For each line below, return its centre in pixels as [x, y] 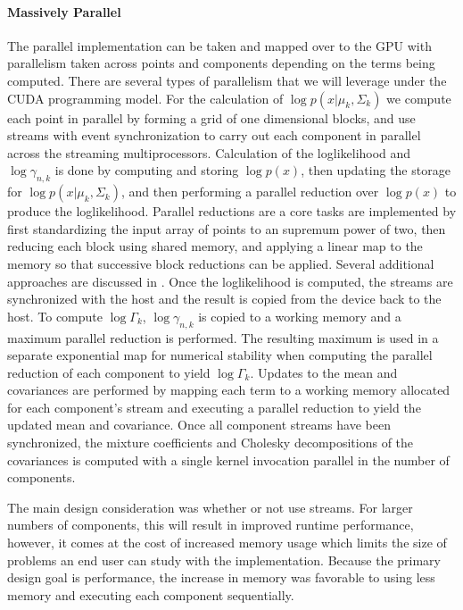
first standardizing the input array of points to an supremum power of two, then [227, 228]
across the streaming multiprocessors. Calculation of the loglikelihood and [209, 152]
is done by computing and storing [147, 170]
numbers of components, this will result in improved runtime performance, [211, 525]
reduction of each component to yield [109, 372]
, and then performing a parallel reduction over [250, 192]
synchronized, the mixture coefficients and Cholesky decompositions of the [211, 443]
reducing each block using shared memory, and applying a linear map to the [215, 246]
